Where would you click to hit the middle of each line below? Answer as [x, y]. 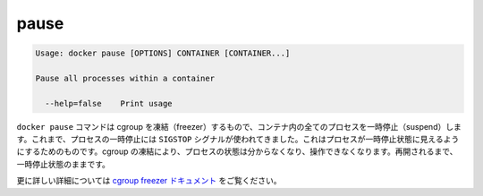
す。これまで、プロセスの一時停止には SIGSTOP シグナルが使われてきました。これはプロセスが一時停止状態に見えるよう [238, 140]
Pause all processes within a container [125, 78]
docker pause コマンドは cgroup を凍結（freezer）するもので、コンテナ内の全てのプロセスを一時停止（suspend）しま [239, 126]
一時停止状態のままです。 [64, 164]
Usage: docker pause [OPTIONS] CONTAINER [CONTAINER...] [163, 53]
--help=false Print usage [109, 103]
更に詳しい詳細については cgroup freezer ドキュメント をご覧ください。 [149, 181]
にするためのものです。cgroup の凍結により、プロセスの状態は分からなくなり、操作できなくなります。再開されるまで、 [237, 151]
